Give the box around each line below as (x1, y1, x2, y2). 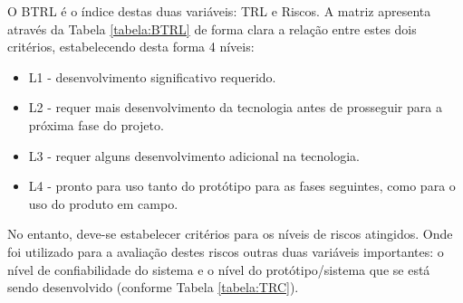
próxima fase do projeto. (28, 115, 164, 134)
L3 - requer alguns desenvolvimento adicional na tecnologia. (28, 146, 360, 165)
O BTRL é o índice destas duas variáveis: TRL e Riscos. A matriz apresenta (7, 2, 431, 20)
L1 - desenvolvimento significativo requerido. (28, 67, 276, 86)
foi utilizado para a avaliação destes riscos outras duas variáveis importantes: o (7, 241, 444, 260)
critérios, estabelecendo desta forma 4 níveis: (7, 37, 255, 56)
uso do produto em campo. (28, 194, 178, 213)
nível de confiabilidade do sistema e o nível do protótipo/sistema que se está (7, 260, 430, 279)
